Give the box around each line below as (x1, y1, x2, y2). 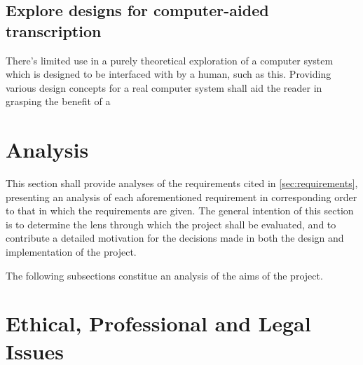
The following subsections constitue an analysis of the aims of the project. (6, 268, 323, 282)
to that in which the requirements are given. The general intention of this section (6, 203, 354, 218)
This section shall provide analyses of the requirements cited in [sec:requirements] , (6, 176, 358, 191)
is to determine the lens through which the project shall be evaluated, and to (6, 216, 336, 231)
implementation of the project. (6, 245, 137, 259)
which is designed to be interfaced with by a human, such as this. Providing (6, 67, 331, 81)
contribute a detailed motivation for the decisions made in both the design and (6, 230, 344, 245)
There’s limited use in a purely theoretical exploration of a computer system (6, 53, 334, 67)
